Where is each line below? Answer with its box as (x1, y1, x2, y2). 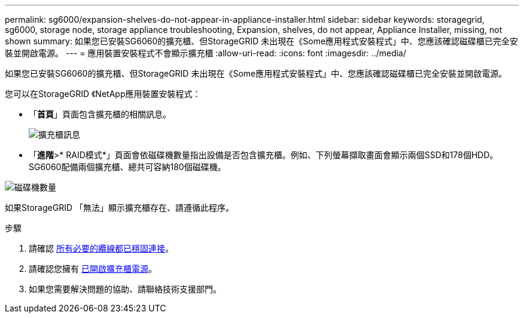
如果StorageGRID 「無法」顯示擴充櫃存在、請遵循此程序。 (5, 202, 234, 213)
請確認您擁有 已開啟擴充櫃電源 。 (29, 264, 157, 274)
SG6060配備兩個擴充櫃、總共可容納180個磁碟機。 (29, 162, 226, 172)
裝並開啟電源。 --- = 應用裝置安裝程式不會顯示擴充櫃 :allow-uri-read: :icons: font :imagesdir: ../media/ (5, 48, 407, 58)
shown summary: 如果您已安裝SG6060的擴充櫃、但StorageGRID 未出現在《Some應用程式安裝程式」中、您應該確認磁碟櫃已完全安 (5, 36, 519, 46)
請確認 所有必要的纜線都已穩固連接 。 (29, 243, 173, 253)
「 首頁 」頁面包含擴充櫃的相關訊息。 (29, 109, 171, 119)
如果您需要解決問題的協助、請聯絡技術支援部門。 (29, 284, 221, 294)
